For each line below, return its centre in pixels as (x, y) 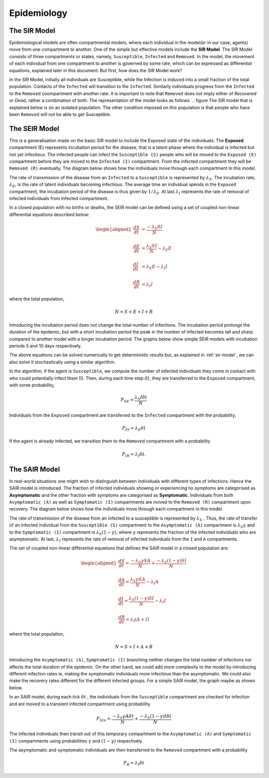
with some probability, (32, 385)
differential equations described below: (49, 215)
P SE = (127, 401)
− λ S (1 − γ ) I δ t (156, 717)
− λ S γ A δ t (123, 717)
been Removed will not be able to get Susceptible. (60, 114)
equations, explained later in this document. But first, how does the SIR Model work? (96, 70)
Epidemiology (38, 13)
